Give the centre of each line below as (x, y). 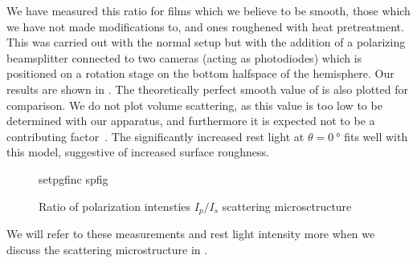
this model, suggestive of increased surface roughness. (138, 152)
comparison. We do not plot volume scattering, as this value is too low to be (194, 105)
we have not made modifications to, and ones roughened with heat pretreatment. (205, 26)
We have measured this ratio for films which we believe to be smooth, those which (208, 10)
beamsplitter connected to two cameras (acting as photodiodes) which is (184, 57)
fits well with (376, 136)
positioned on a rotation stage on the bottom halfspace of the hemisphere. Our (200, 73)
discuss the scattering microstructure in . (107, 249)
